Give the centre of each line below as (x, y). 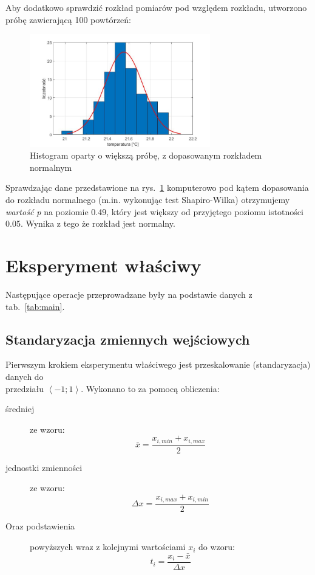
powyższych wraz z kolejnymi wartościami (108, 547)
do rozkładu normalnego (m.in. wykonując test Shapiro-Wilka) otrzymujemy (148, 200)
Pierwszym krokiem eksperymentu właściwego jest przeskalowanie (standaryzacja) (158, 364)
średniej (20, 409)
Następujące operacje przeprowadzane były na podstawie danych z (129, 294)
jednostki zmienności (44, 467)
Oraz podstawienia (40, 526)
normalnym (51, 167)
